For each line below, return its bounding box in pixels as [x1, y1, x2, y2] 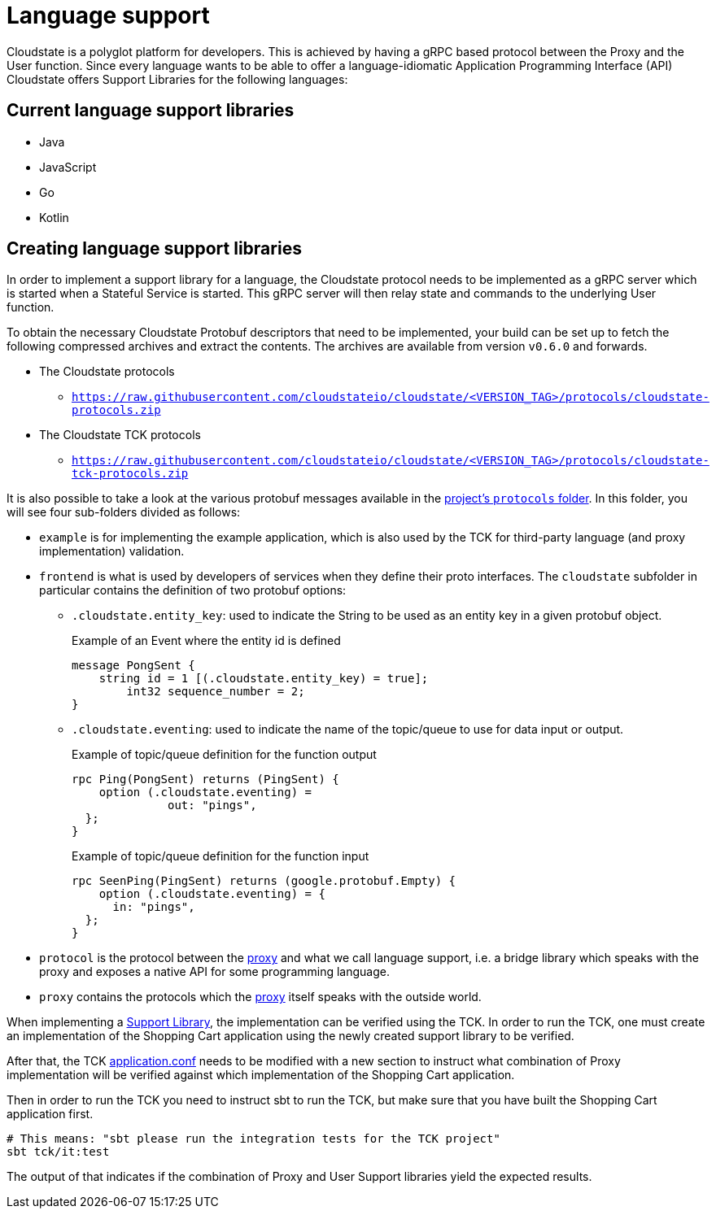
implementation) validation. [39, 544, 185, 559]
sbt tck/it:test [7, 1145, 110, 1159]
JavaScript [39, 159, 97, 174]
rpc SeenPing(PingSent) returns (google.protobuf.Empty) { [72, 874, 456, 888]
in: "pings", [112, 900, 195, 914]
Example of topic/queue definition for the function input [72, 849, 369, 864]
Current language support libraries [7, 100, 295, 121]
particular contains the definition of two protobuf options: [39, 583, 347, 598]
